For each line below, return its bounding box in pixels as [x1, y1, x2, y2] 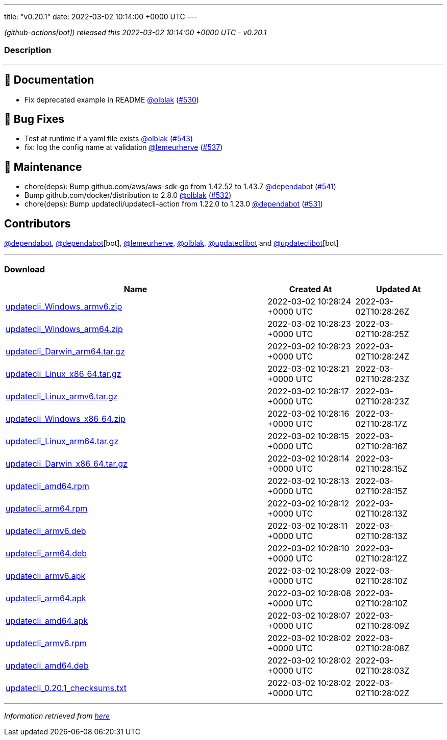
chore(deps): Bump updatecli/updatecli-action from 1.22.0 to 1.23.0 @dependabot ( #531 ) [24, 199, 323, 209]
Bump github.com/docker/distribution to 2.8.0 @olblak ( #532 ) [24, 191, 232, 200]
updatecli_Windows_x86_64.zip [6, 413, 126, 424]
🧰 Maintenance [4, 160, 82, 173]
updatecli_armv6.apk [6, 570, 86, 581]
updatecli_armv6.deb [6, 525, 86, 536]
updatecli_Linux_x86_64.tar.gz [6, 368, 121, 379]
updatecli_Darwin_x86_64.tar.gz [6, 458, 128, 469]
